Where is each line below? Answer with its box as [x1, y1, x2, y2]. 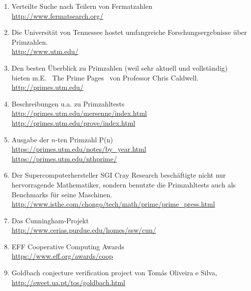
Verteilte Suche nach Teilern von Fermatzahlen [11, 1, 152, 11]
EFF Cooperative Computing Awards [11, 241, 124, 251]
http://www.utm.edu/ [11, 46, 79, 56]
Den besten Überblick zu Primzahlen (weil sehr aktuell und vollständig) [11, 62, 228, 73]
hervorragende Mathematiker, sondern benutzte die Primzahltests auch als [11, 179, 236, 189]
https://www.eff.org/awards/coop [11, 251, 113, 261]
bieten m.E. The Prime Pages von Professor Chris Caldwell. [11, 72, 199, 82]
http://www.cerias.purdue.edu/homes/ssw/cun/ [11, 225, 156, 235]
